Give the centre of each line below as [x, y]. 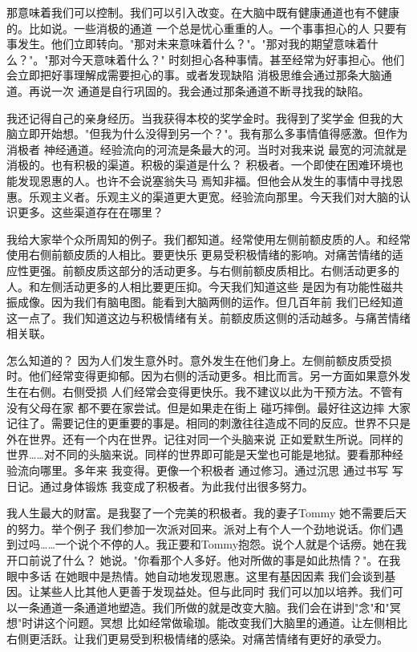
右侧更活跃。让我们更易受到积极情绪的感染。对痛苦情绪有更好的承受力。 [197, 638]
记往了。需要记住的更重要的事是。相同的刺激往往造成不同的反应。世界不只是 [208, 423]
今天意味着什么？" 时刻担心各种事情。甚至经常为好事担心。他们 [238, 59]
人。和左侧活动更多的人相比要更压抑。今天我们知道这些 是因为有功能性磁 [199, 286]
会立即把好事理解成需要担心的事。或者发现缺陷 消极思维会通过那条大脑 [194, 75]
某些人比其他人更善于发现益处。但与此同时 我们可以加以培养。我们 [216, 591]
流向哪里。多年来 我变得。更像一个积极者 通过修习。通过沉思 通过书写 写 [210, 470]
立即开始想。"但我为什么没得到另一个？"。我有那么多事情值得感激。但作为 [213, 134]
